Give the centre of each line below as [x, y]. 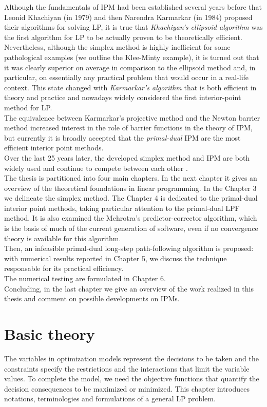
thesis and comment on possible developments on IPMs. [92, 298]
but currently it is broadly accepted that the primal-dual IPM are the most [122, 137]
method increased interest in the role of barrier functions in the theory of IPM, [128, 128]
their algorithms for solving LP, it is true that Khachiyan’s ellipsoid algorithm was [133, 27]
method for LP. [28, 107]
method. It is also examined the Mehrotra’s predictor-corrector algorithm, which [131, 218]
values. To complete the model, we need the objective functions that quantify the [132, 379]
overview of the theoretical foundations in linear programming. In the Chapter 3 [130, 188]
